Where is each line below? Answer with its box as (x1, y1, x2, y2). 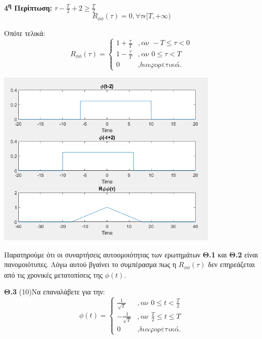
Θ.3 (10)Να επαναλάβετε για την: (4, 286, 105, 297)
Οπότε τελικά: (4, 27, 46, 38)
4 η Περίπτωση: (4, 1, 52, 13)
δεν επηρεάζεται (208, 259, 255, 270)
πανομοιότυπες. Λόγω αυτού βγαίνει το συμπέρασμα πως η (4, 259, 177, 270)
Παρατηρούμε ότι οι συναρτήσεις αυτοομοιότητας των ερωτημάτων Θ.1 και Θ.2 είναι (4, 249, 258, 259)
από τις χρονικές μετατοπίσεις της (4, 269, 103, 280)
